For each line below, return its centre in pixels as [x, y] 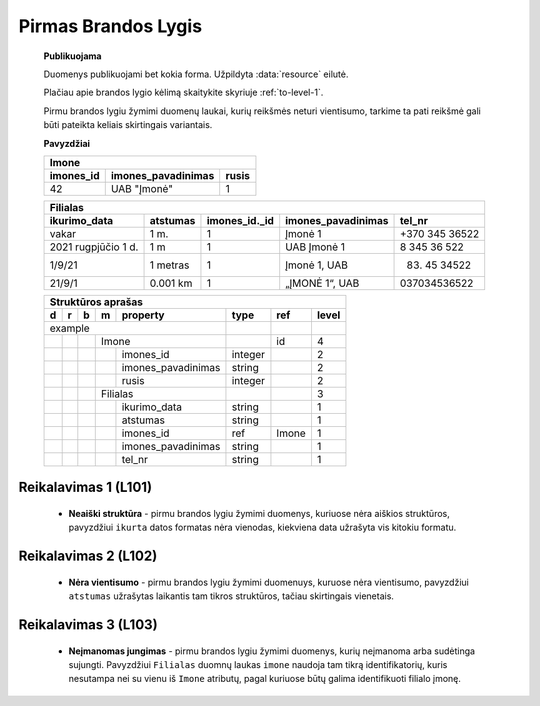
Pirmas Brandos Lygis [110, 26]
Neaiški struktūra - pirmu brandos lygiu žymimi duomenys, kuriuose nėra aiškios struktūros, [259, 513]
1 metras [169, 265]
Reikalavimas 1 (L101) [85, 487]
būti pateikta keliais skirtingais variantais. [128, 125]
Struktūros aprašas [96, 302]
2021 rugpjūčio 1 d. [94, 247]
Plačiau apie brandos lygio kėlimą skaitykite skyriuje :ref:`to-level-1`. [183, 92]
